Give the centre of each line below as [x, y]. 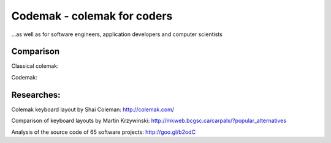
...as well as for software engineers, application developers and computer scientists [117, 34]
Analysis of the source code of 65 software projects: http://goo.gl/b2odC [104, 132]
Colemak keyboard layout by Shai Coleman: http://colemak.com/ [93, 109]
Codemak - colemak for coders [92, 16]
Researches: [36, 95]
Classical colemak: [35, 66]
